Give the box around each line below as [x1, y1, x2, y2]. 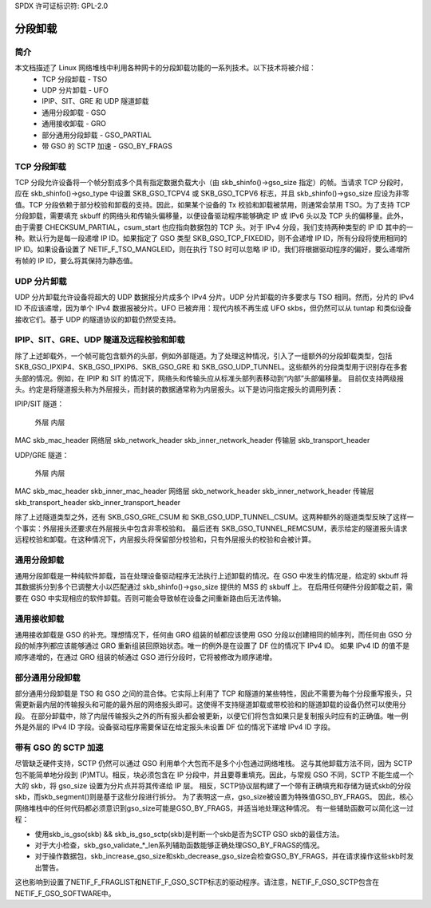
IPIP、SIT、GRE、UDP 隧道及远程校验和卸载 [14, 334, 185, 345]
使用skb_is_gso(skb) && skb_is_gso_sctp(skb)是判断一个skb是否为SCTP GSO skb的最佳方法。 [34, 829, 344, 839]
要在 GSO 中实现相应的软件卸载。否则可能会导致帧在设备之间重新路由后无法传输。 [14, 593, 287, 602]
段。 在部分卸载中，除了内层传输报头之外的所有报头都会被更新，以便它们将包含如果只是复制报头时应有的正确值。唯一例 [14, 711, 409, 720]
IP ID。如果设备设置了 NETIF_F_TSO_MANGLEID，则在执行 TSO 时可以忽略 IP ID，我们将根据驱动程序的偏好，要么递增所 [14, 244, 410, 255]
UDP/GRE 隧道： [14, 450, 69, 460]
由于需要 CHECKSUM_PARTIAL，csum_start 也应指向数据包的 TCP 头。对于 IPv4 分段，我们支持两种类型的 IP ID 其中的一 [14, 222, 414, 231]
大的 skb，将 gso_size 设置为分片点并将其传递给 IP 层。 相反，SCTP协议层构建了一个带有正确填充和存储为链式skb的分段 [14, 780, 412, 790]
